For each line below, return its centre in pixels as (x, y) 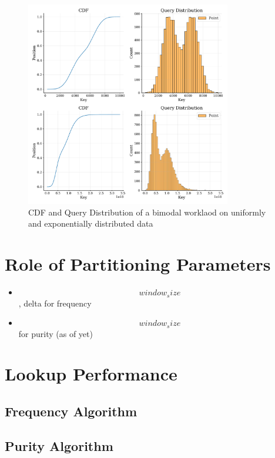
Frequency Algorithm (71, 411)
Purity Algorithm (59, 445)
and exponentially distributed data (91, 223)
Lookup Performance (91, 374)
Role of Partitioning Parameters (138, 264)
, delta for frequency (55, 303)
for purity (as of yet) (56, 333)
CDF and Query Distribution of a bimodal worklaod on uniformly (147, 212)
